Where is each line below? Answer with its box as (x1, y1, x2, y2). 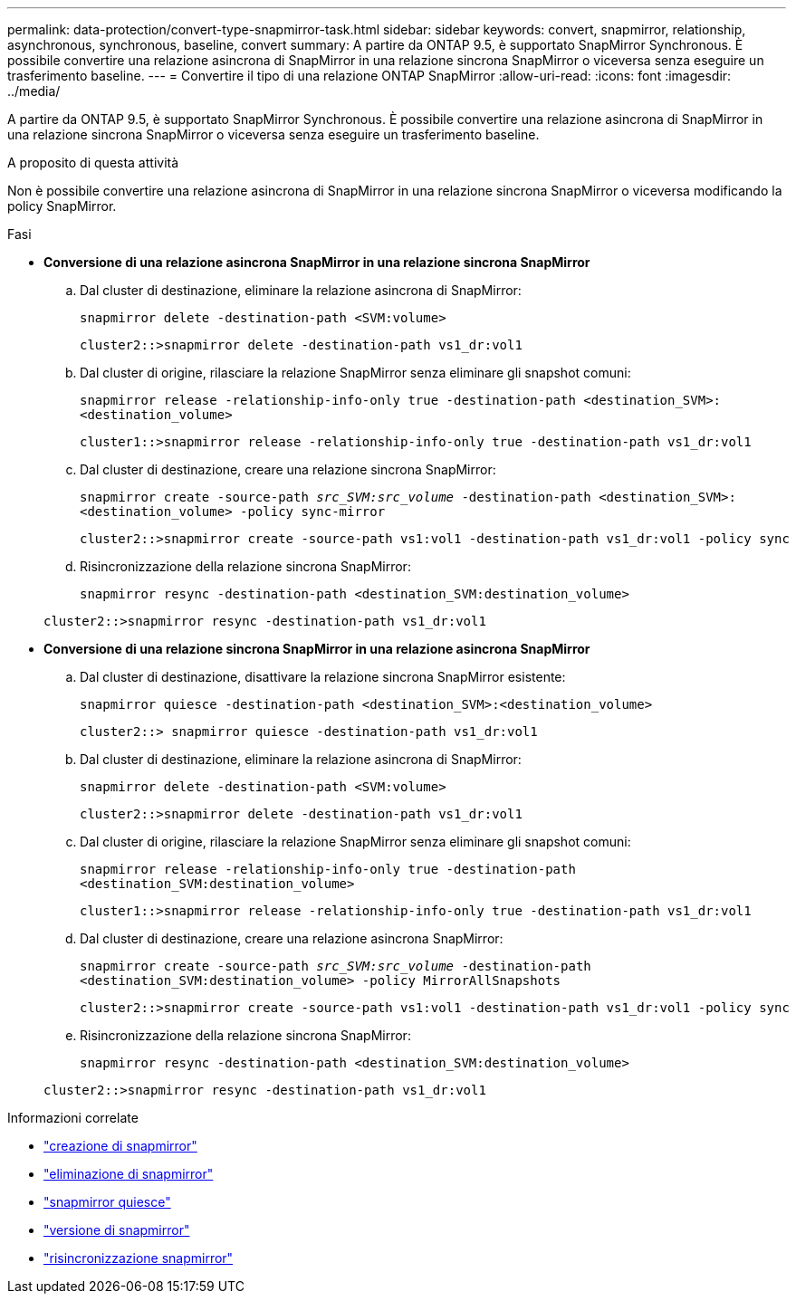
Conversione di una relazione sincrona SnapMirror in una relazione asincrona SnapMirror (43, 641, 590, 656)
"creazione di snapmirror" (43, 1138, 197, 1153)
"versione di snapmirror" (43, 1222, 190, 1238)
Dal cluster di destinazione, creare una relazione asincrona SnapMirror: (80, 931, 503, 946)
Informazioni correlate (7, 1110, 139, 1125)
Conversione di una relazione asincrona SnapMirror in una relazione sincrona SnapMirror (43, 254, 590, 270)
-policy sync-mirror (240, 504, 386, 519)
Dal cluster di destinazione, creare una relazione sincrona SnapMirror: (80, 462, 496, 477)
